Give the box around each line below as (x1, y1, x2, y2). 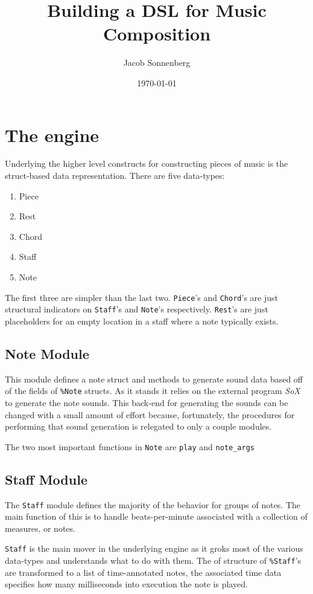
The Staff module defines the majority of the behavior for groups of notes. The (5, 498, 301, 511)
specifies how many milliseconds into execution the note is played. (5, 578, 248, 590)
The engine (5, 122, 100, 147)
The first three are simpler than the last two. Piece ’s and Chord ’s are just (5, 291, 278, 303)
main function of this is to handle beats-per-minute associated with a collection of (5, 510, 308, 523)
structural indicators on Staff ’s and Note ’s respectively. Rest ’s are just (5, 303, 268, 315)
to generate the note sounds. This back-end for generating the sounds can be (5, 396, 288, 408)
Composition (103, 21, 211, 46)
